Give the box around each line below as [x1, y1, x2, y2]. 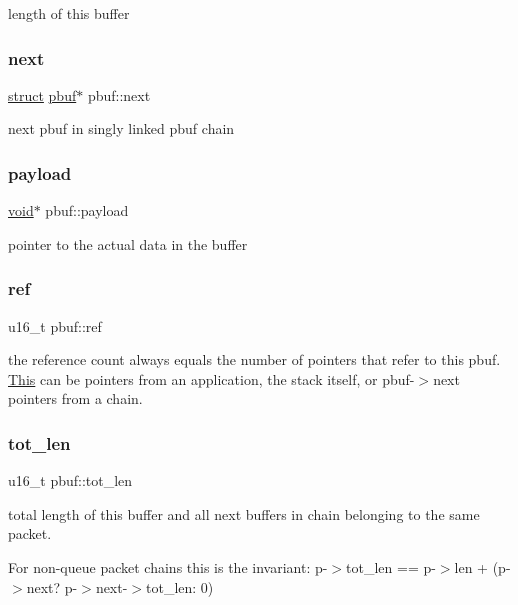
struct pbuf [8, 84, 77, 105]
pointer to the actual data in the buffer [8, 233, 248, 254]
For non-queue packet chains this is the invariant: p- [8, 557, 328, 577]
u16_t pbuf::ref [8, 315, 102, 336]
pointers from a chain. [8, 388, 143, 409]
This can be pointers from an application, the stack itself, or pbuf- [8, 368, 415, 389]
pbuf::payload [45, 200, 129, 221]
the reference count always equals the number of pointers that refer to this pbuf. [8, 349, 501, 370]
